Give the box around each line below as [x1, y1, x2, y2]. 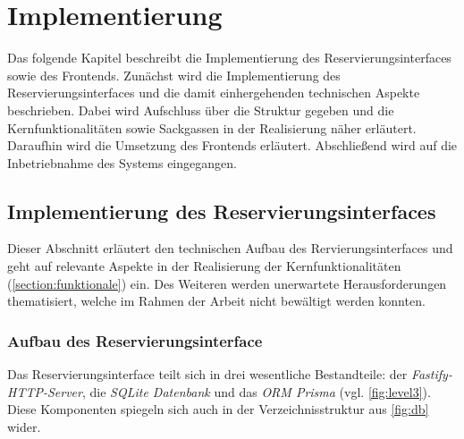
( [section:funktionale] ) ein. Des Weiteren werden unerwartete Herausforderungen [7, 274, 447, 292]
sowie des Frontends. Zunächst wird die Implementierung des [7, 65, 341, 84]
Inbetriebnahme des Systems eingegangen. [7, 153, 237, 172]
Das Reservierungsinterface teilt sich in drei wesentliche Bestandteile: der [7, 365, 408, 384]
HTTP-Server [7, 382, 82, 401]
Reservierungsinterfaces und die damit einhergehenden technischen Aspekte [7, 83, 420, 102]
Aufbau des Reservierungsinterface [7, 329, 263, 351]
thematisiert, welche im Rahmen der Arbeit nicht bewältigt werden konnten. [7, 291, 426, 310]
